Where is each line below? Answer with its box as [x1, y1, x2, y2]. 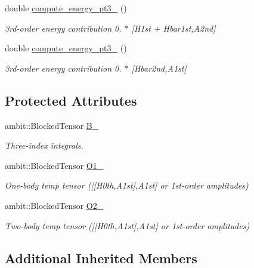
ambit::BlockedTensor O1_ [5, 159, 104, 171]
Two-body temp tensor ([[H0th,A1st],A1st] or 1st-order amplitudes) [5, 219, 250, 232]
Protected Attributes [5, 91, 137, 109]
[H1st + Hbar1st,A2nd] [131, 21, 216, 34]
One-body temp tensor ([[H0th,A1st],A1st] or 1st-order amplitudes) [5, 179, 249, 192]
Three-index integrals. [5, 139, 83, 152]
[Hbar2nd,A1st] [131, 61, 187, 74]
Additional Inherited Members [5, 248, 197, 267]
